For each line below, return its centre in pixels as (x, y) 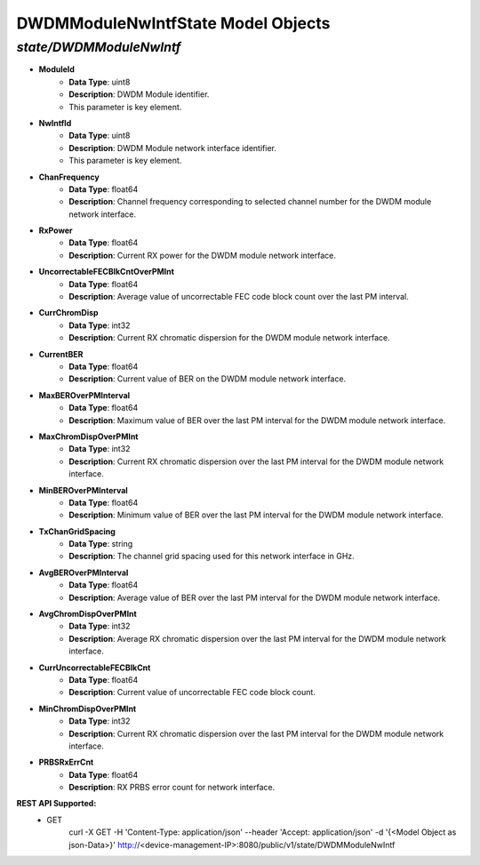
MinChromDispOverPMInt (88, 709)
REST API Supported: (56, 804)
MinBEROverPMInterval (83, 490)
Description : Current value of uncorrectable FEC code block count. (192, 693)
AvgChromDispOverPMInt (88, 614)
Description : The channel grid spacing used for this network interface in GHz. (212, 557)
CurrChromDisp (68, 313)
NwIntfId (55, 123)
